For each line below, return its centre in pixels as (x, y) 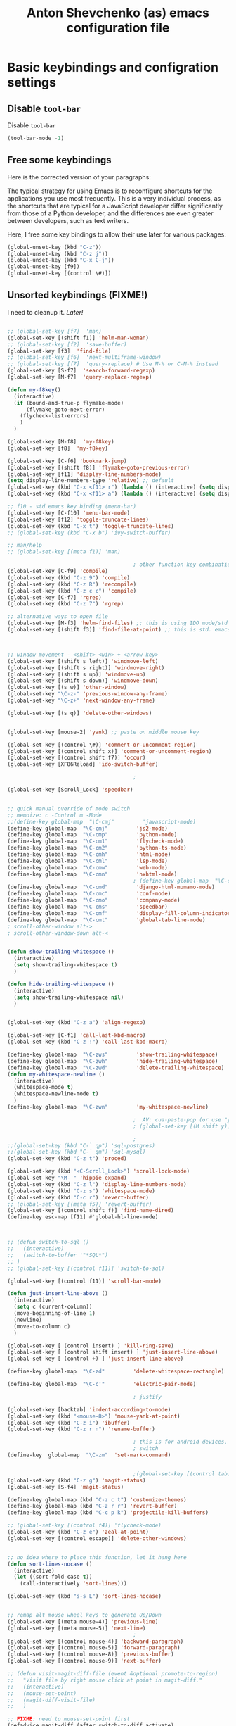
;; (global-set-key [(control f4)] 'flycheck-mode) (84, 1525)
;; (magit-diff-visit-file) (52, 1700)
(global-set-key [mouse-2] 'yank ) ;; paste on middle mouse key (103, 732)
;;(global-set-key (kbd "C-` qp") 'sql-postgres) (81, 1145)
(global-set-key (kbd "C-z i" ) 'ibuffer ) (69, 1423)
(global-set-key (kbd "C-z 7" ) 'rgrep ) (66, 604)
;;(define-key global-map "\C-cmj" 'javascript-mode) (102, 821)
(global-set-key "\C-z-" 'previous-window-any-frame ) (88, 694)
